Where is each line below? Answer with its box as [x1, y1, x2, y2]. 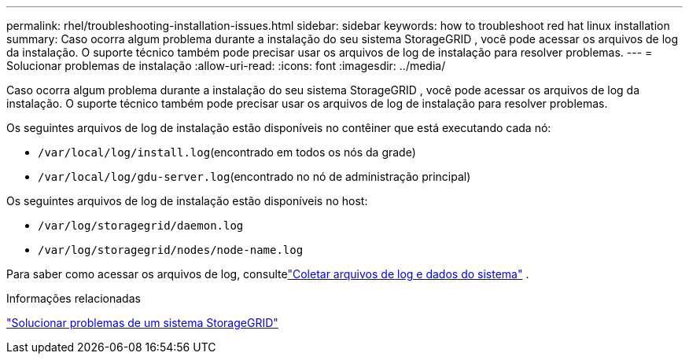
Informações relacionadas [6, 292, 141, 305]
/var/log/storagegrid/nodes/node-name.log [38, 244, 304, 256]
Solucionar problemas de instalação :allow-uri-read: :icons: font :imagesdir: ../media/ [6, 59, 446, 72]
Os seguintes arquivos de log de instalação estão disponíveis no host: [6, 194, 368, 208]
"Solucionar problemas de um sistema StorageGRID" [6, 316, 278, 329]
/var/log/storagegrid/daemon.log [38, 219, 244, 232]
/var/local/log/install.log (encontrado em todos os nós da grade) [38, 145, 416, 159]
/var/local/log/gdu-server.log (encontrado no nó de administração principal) [38, 170, 471, 183]
